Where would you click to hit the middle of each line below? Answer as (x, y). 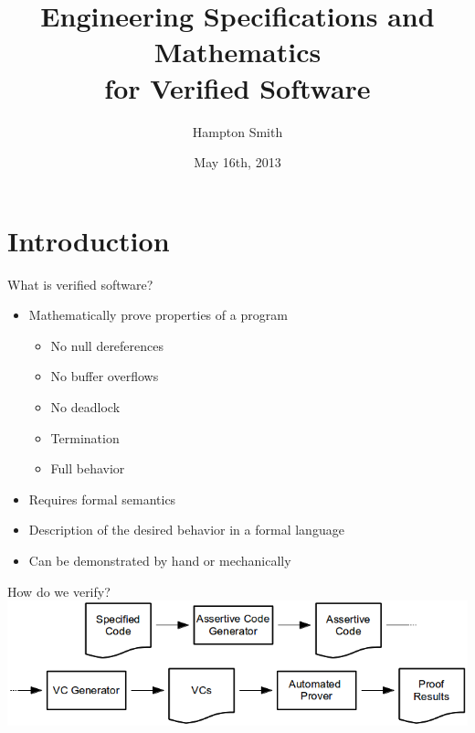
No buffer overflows (105, 376)
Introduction (89, 240)
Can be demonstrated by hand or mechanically (160, 560)
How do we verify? (59, 591)
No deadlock (85, 407)
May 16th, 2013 (237, 162)
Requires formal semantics (102, 499)
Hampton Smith (237, 131)
